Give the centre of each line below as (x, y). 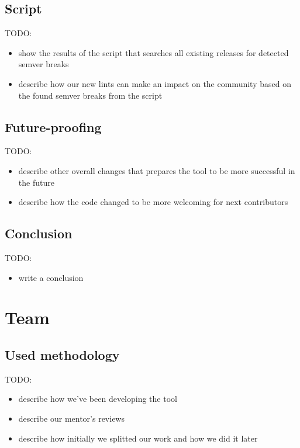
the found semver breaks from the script (90, 95)
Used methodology (62, 354)
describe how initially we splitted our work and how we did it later (138, 438)
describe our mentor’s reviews (71, 418)
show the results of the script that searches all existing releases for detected (154, 52)
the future (36, 182)
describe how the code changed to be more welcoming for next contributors (153, 202)
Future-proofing (53, 126)
